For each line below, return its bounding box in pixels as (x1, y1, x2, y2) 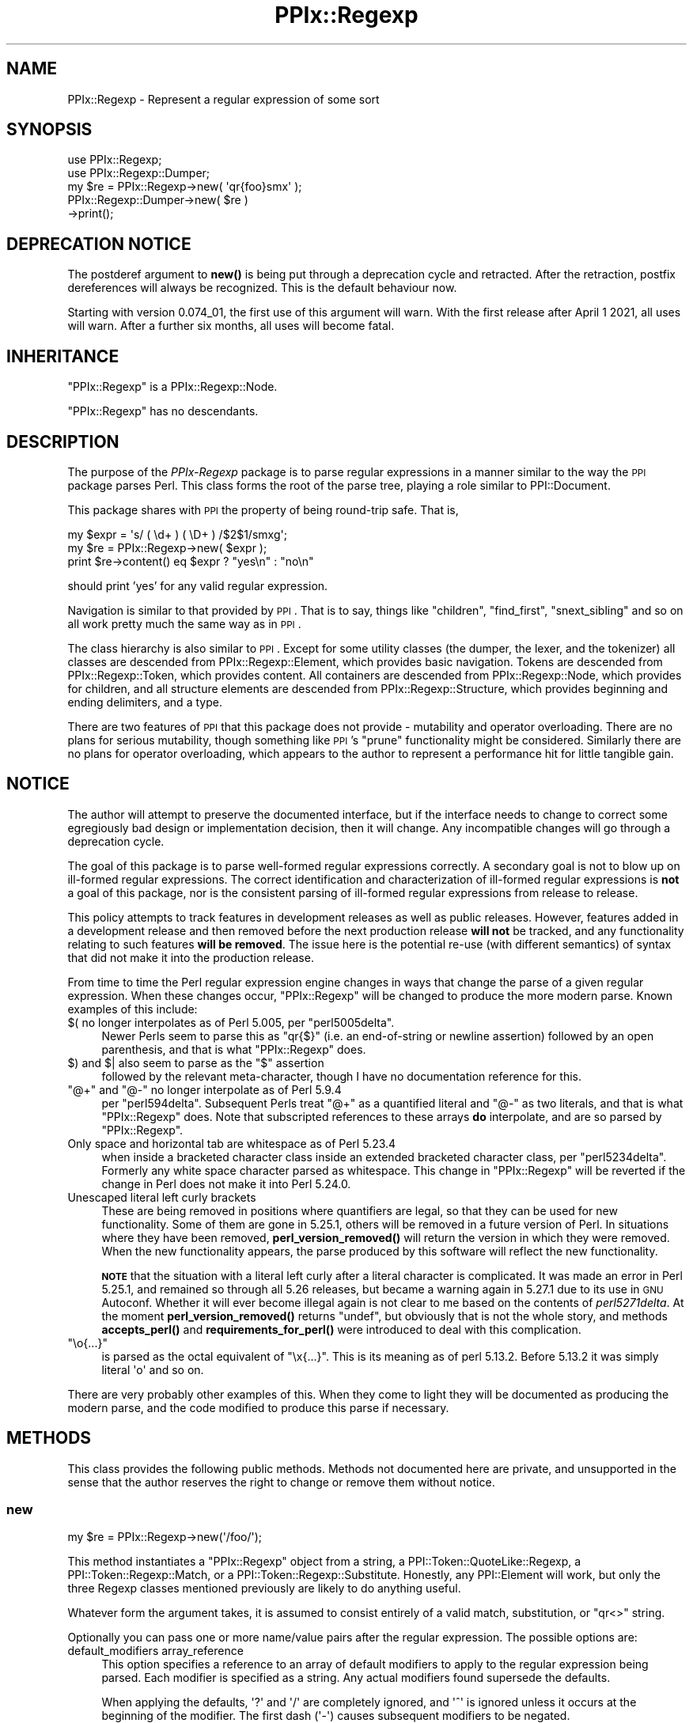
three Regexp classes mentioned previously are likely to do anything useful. (67, 1581, 461, 1596)
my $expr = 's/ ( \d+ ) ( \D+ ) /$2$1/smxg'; (67, 527, 287, 541)
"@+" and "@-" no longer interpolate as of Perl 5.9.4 (67, 1082, 342, 1096)
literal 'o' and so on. (101, 1362, 204, 1377)
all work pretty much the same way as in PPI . (67, 616, 301, 631)
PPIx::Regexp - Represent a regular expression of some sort (67, 92, 380, 106)
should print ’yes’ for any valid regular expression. (67, 578, 328, 593)
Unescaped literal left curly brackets (67, 1190, 256, 1204)
